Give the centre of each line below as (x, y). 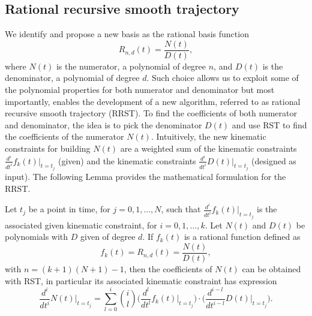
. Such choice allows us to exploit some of (223, 78)
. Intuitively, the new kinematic (208, 136)
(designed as (274, 160)
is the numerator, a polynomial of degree (131, 66)
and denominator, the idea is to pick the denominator (103, 124)
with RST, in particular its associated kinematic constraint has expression (141, 280)
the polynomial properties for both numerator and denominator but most (140, 90)
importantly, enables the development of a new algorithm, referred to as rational (153, 101)
